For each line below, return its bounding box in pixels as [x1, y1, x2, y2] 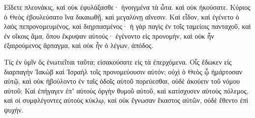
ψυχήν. [4, 104, 24, 115]
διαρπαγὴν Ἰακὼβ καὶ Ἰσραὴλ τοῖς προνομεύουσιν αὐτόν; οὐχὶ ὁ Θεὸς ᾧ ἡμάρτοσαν [4, 66, 242, 76]
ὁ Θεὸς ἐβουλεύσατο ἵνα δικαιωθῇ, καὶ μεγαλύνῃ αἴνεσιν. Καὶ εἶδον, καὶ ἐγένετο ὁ [4, 11, 239, 22]
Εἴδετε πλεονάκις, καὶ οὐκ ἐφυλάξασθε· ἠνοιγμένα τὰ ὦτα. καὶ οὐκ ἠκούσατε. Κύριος [4, 2, 251, 12]
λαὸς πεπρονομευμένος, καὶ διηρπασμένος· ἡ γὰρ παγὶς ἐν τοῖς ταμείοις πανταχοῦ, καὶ [4, 21, 251, 31]
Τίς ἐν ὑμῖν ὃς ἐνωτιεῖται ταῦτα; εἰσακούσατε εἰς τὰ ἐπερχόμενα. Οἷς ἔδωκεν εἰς [4, 56, 232, 67]
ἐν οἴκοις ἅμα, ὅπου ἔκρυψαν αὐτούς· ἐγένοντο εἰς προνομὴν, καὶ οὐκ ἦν [4, 30, 214, 41]
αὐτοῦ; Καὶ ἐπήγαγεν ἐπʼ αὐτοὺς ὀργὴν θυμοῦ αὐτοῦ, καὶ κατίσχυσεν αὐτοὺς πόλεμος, [4, 85, 249, 95]
